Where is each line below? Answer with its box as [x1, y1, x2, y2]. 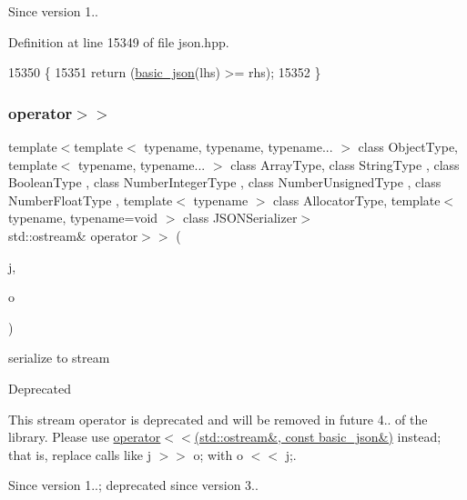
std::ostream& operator [8, 225, 138, 245]
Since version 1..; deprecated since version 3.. [8, 475, 259, 495]
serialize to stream [8, 348, 110, 367]
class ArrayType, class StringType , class [230, 155, 460, 174]
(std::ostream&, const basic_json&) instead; [194, 427, 442, 446]
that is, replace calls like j [8, 445, 151, 464]
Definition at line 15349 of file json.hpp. [8, 32, 229, 51]
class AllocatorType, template [273, 190, 441, 209]
